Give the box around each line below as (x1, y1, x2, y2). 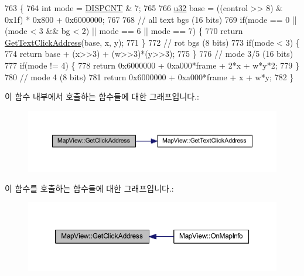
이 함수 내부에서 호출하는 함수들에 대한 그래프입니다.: (5, 90, 199, 103)
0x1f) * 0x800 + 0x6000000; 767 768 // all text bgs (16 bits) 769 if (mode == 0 (5, 13, 290, 25)
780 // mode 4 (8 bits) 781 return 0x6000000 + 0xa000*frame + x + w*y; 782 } (5, 70, 294, 83)
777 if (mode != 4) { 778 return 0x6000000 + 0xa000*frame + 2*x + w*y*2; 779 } (5, 59, 299, 71)
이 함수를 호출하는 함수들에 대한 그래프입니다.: (5, 182, 174, 194)
